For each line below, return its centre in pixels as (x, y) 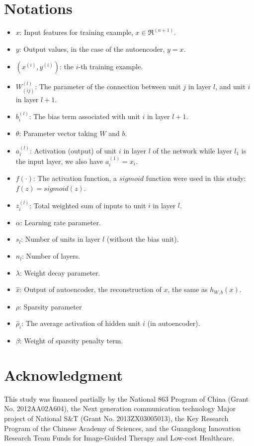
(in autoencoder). (174, 323)
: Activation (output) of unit (73, 150)
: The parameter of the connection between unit (108, 86)
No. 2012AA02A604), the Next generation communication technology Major (120, 408)
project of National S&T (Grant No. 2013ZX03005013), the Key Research (116, 418)
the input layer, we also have (59, 161)
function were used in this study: (196, 178)
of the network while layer (192, 150)
